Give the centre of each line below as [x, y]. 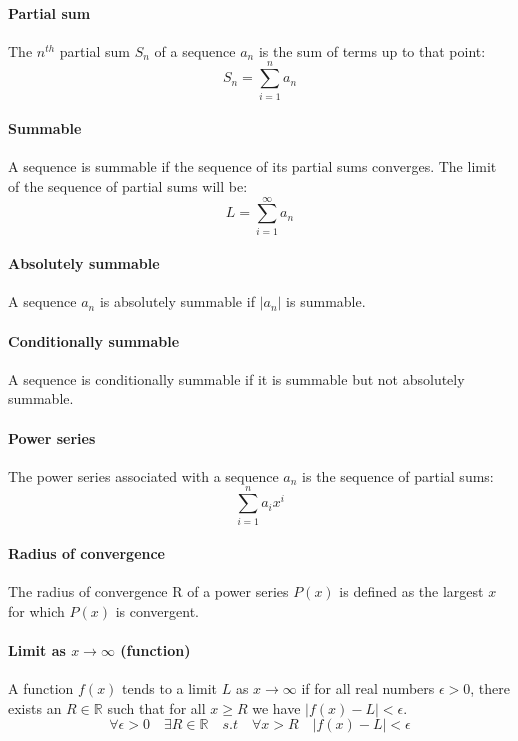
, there [490, 688]
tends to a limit [169, 688]
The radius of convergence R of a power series [148, 591]
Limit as [37, 650]
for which [36, 610]
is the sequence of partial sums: [398, 475]
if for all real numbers [368, 688]
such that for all [156, 707]
